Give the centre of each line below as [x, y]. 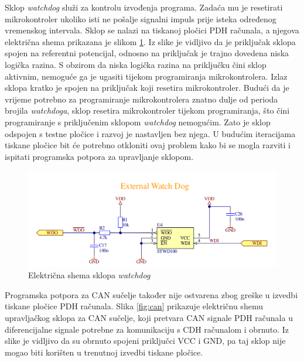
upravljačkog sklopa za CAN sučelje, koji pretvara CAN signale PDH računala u [149, 318]
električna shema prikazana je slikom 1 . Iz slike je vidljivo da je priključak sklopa [150, 41]
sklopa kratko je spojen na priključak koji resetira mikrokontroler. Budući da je [147, 88]
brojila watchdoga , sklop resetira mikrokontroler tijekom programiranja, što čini [147, 110]
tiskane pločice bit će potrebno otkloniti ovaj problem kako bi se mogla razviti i [148, 145]
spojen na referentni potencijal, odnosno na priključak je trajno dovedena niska [147, 53]
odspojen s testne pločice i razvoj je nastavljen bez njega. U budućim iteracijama [150, 133]
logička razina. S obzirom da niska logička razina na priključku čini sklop [136, 64]
